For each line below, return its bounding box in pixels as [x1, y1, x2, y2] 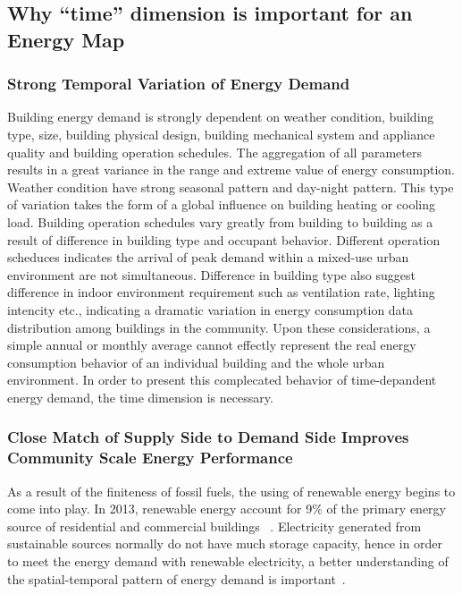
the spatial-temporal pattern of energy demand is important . [7, 569, 346, 588]
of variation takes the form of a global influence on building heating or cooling [7, 195, 435, 214]
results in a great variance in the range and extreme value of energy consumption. [7, 160, 455, 179]
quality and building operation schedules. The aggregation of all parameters [7, 142, 422, 161]
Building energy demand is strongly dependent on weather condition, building [7, 107, 434, 126]
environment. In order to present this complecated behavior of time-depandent [7, 370, 437, 389]
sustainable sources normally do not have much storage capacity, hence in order [7, 534, 443, 553]
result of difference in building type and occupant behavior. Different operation [7, 230, 441, 249]
